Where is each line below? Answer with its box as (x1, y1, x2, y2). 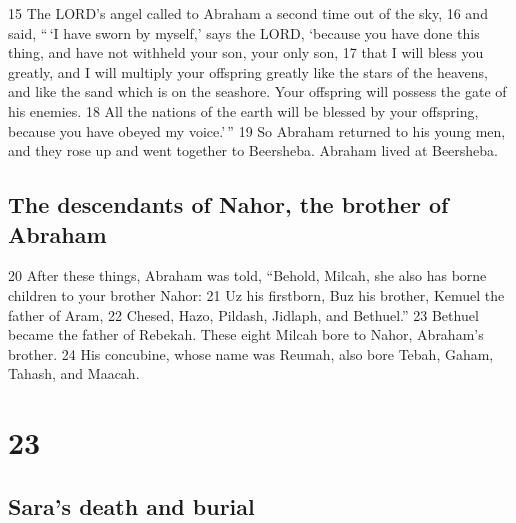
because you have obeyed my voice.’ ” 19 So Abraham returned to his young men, (8, 120, 506, 141)
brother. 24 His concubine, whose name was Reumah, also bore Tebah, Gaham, (8, 343, 494, 364)
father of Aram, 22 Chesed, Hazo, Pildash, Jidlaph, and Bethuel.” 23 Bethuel (8, 304, 479, 325)
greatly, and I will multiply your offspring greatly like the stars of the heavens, (8, 61, 489, 82)
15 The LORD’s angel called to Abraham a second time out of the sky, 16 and (8, 3, 488, 23)
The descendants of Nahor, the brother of (8, 189, 449, 220)
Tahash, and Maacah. (8, 363, 140, 384)
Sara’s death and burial (8, 490, 255, 521)
